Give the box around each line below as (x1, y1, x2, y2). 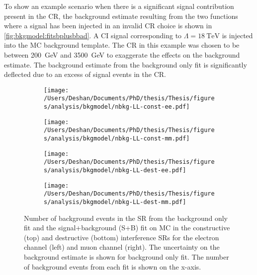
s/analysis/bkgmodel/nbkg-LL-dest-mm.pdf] (44, 198, 186, 206)
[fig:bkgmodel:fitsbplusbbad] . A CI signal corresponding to (4, 30, 182, 40)
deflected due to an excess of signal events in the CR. (4, 69, 166, 79)
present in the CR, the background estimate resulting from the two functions (4, 10, 238, 21)
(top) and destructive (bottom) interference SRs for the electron (24, 232, 219, 242)
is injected (222, 30, 253, 40)
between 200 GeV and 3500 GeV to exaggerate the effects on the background (4, 49, 240, 60)
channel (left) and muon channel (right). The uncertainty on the (24, 242, 220, 252)
